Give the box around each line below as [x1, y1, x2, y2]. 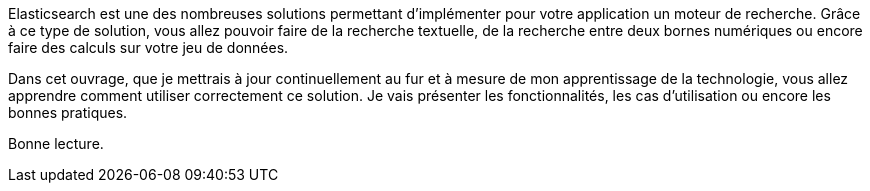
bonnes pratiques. [8, 104, 128, 121]
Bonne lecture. [8, 135, 104, 152]
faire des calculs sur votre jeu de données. [8, 39, 289, 56]
